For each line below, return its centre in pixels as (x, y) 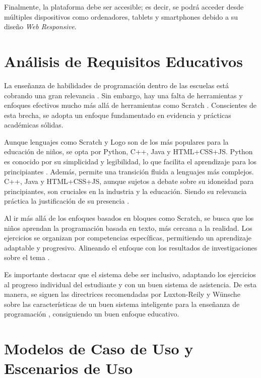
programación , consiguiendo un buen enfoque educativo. (92, 314)
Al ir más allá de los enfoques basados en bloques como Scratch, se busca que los (129, 218)
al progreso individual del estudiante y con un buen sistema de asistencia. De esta (130, 284)
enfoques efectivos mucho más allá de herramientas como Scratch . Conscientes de (130, 105)
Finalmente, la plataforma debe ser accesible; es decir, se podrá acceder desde (124, 7)
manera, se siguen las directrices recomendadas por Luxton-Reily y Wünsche (122, 294)
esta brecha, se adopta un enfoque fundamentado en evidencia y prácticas (118, 115)
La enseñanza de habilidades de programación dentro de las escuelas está (117, 85)
